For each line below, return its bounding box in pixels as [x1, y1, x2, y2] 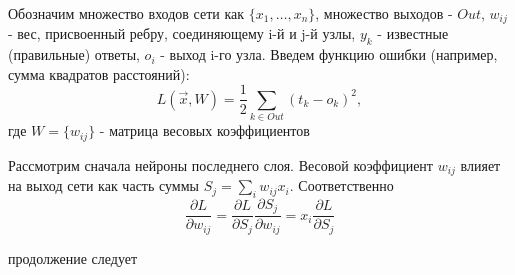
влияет [460, 154, 501, 175]
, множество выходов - [315, 3, 453, 23]
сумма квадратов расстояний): [8, 63, 190, 84]
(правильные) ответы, [8, 44, 140, 65]
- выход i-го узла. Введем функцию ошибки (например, [160, 44, 498, 65]
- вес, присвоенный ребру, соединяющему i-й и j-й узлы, [8, 23, 356, 44]
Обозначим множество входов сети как [8, 3, 245, 23]
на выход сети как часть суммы [8, 175, 199, 196]
